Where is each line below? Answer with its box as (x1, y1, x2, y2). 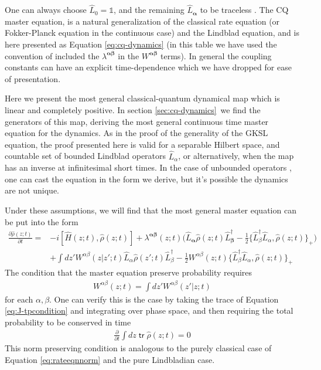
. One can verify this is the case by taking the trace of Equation (49, 293, 279, 305)
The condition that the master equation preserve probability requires (5, 266, 252, 279)
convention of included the (5, 49, 100, 62)
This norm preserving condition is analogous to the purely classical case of (5, 342, 272, 354)
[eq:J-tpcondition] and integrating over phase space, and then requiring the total (5, 304, 293, 317)
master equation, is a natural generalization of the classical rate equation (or (5, 15, 280, 27)
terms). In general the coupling (160, 49, 272, 62)
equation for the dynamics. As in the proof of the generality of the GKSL (5, 127, 268, 139)
